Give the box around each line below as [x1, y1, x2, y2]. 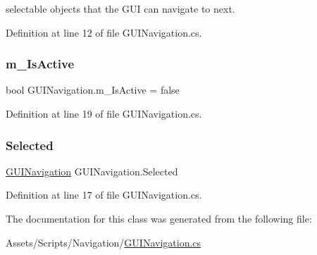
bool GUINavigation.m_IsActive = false [6, 82, 180, 97]
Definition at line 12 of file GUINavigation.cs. [6, 25, 202, 39]
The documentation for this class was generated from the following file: [6, 211, 312, 225]
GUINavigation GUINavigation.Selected [6, 163, 178, 178]
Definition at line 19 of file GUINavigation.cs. [6, 106, 202, 120]
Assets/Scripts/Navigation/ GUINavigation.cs [6, 235, 201, 249]
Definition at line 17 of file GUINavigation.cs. [6, 187, 202, 202]
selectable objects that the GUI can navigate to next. [6, 1, 235, 15]
